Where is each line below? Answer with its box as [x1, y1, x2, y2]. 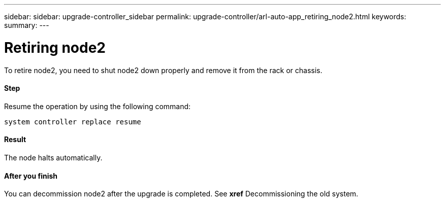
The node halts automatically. [4, 153, 103, 162]
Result [4, 135, 26, 144]
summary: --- [4, 21, 49, 29]
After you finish [4, 171, 58, 180]
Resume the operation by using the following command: [4, 102, 191, 111]
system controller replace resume [4, 117, 141, 126]
